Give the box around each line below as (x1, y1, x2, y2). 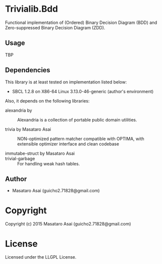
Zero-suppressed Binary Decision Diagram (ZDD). (5, 24, 105, 30)
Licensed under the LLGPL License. (5, 254, 77, 260)
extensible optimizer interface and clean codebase (17, 141, 120, 147)
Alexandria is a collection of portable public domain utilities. (17, 117, 138, 122)
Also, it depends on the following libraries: (5, 98, 90, 103)
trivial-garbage (5, 155, 35, 162)
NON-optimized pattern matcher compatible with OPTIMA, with (17, 136, 145, 142)
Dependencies (5, 66, 50, 74)
